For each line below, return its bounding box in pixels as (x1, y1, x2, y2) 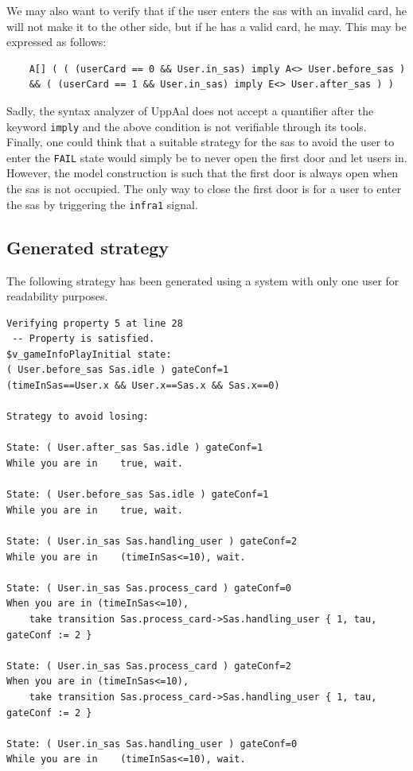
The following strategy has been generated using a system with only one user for (6, 272, 399, 289)
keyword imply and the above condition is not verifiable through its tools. (6, 118, 367, 134)
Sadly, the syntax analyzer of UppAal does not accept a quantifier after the (6, 102, 374, 118)
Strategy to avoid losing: (6, 411, 149, 423)
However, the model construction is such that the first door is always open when (6, 165, 399, 181)
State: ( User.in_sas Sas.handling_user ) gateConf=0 (6, 738, 298, 750)
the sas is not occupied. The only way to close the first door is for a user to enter (6, 180, 402, 197)
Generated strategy (6, 234, 169, 259)
